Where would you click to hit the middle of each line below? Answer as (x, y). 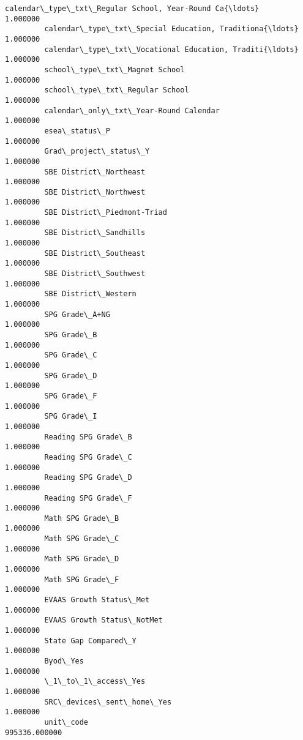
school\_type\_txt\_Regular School (117, 90)
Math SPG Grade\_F (82, 579)
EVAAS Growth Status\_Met (97, 600)
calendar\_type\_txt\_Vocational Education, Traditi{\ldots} (171, 49)
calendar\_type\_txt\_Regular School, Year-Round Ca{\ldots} (132, 9)
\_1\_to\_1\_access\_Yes (95, 682)
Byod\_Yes (64, 661)
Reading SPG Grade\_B (88, 437)
